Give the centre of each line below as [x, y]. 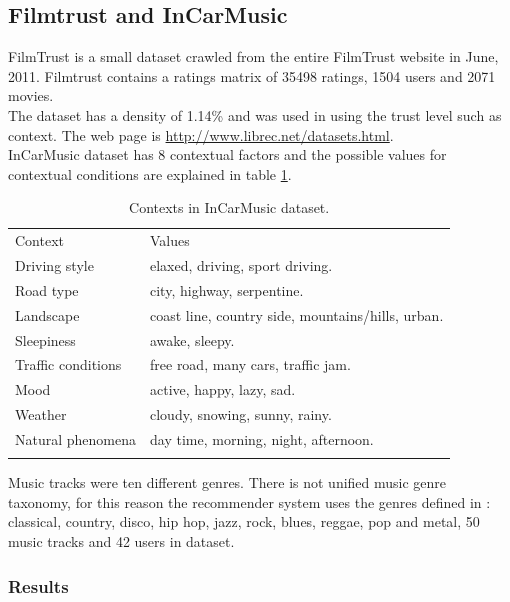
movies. [31, 95]
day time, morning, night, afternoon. [262, 438]
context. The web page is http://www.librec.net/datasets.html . [201, 134]
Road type [47, 289]
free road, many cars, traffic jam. [250, 364]
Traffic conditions [68, 364]
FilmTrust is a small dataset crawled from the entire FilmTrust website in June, [253, 56]
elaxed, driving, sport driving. [241, 265]
